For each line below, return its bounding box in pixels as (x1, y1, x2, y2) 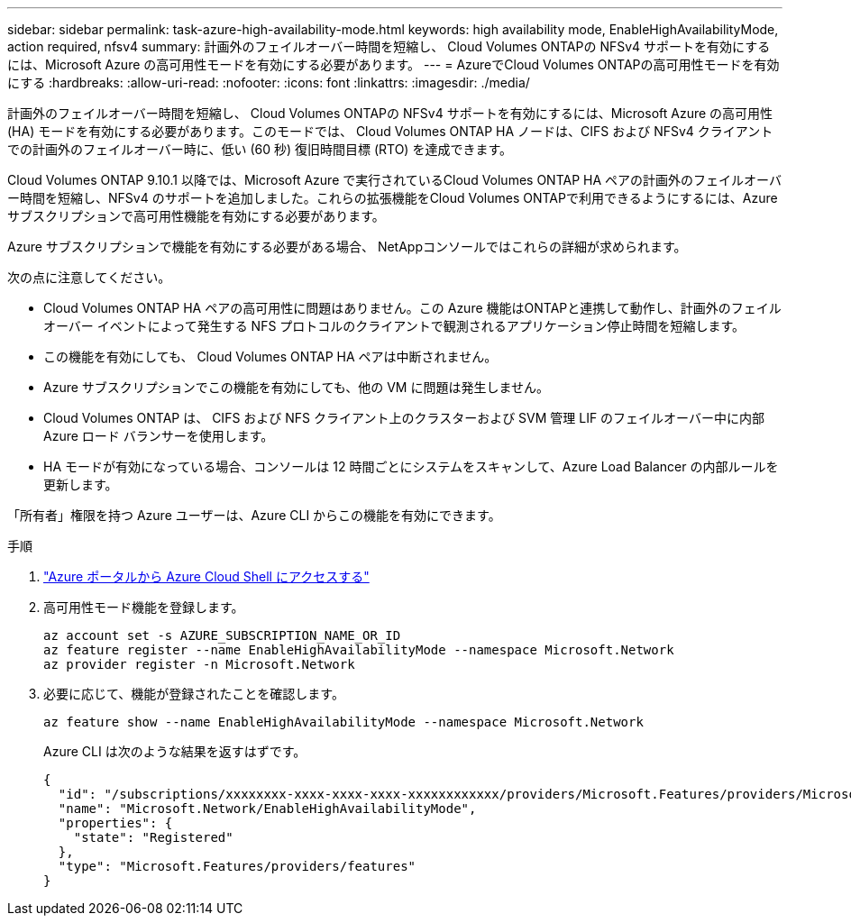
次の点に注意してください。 (7, 270, 171, 285)
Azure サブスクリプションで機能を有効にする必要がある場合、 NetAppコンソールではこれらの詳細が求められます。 (7, 239, 687, 254)
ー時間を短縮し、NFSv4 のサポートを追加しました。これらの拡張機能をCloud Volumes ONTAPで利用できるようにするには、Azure (7, 190, 778, 206)
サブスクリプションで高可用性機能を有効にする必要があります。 (7, 208, 385, 224)
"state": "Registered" (73, 830, 233, 845)
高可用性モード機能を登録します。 (43, 599, 244, 615)
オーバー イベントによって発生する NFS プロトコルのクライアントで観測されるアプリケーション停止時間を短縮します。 (43, 318, 746, 334)
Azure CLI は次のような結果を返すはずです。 (43, 744, 307, 759)
